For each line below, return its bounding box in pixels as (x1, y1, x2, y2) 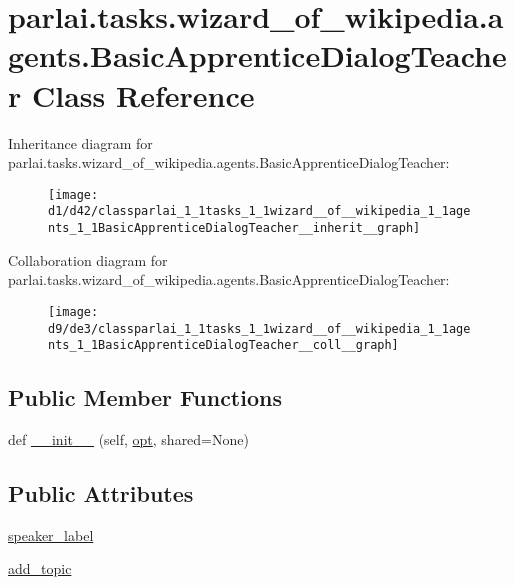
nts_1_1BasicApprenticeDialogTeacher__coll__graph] (48, 338, 399, 353)
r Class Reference (8, 74, 255, 115)
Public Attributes (8, 478, 194, 508)
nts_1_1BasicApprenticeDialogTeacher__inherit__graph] (48, 221, 421, 235)
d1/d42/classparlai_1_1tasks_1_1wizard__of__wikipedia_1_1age (48, 204, 471, 219)
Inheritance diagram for (8, 132, 153, 153)
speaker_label (8, 524, 94, 545)
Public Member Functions (8, 382, 282, 413)
